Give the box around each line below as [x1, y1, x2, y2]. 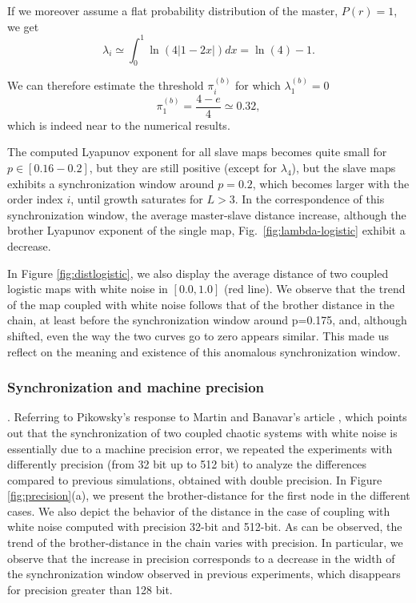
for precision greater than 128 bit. [7, 581, 173, 597]
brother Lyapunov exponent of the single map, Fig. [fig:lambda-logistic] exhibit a [7, 222, 406, 239]
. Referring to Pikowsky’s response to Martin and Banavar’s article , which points [7, 408, 407, 425]
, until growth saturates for [70, 191, 203, 207]
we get [7, 18, 39, 34]
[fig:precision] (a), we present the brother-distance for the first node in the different [7, 487, 410, 504]
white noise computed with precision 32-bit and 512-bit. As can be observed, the [7, 518, 402, 535]
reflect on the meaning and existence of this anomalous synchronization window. [7, 343, 401, 360]
